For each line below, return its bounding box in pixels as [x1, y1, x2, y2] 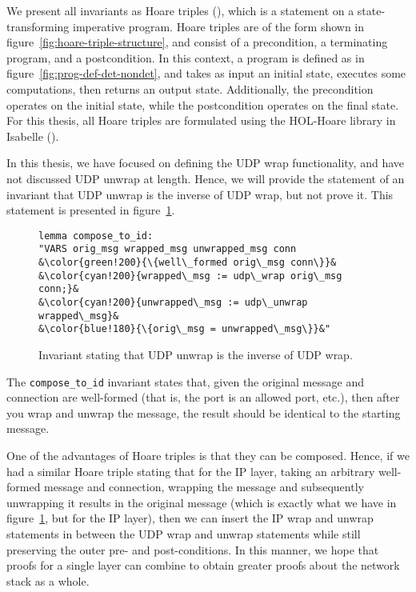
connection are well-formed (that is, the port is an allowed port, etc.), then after [6, 389, 400, 406]
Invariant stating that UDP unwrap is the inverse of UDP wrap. [38, 346, 353, 362]
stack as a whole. [6, 572, 90, 589]
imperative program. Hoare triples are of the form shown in [73, 18, 365, 34]
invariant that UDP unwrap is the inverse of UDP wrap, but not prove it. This [6, 186, 394, 202]
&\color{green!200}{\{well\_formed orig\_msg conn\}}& [38, 257, 337, 269]
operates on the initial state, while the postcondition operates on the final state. [6, 96, 399, 113]
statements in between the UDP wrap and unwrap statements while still [6, 525, 361, 542]
